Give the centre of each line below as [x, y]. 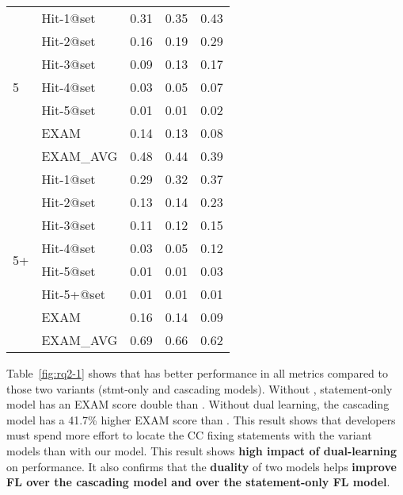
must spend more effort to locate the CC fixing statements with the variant [189, 435]
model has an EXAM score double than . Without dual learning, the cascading [198, 404]
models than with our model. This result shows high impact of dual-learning [202, 450]
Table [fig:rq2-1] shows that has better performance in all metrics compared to [197, 373]
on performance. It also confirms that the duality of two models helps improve [201, 466]
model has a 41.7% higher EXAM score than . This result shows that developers [201, 419]
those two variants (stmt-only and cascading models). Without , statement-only [200, 388]
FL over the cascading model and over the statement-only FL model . [198, 482]
